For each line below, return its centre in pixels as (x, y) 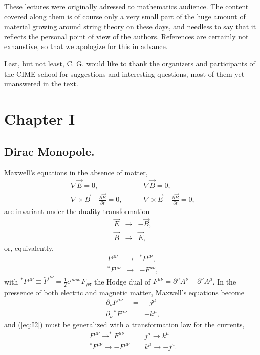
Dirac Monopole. (49, 151)
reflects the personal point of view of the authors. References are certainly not (126, 36)
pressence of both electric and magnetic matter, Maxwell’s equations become (124, 292)
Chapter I (40, 118)
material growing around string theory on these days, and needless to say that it (130, 26)
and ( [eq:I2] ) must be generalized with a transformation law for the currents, (124, 324)
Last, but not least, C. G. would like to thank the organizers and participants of (130, 63)
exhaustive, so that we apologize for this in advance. (86, 46)
